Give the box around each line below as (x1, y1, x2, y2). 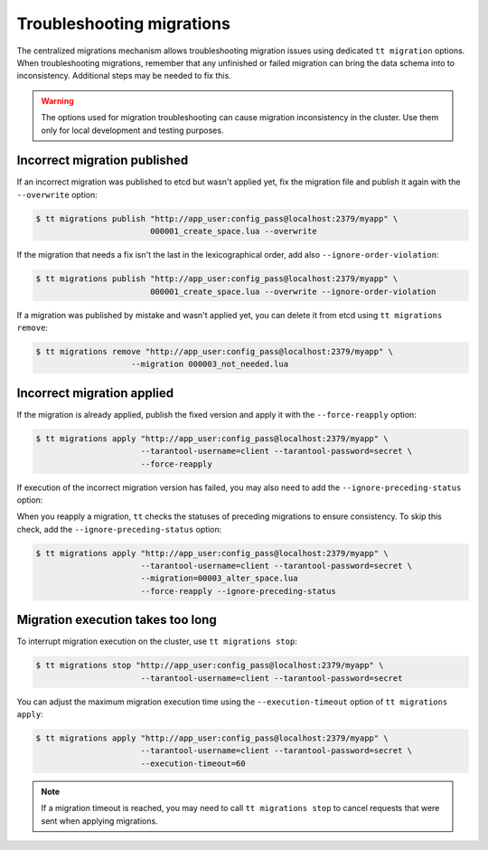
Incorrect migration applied (16, 385, 174, 401)
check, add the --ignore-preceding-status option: (16, 524, 222, 534)
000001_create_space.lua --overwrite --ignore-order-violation (149, 286, 436, 297)
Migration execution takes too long (16, 612, 217, 628)
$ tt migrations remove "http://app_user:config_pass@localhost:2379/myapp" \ (35, 346, 393, 356)
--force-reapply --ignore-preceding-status (140, 586, 336, 596)
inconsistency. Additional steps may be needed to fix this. (16, 71, 232, 81)
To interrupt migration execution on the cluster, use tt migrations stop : (16, 636, 297, 647)
